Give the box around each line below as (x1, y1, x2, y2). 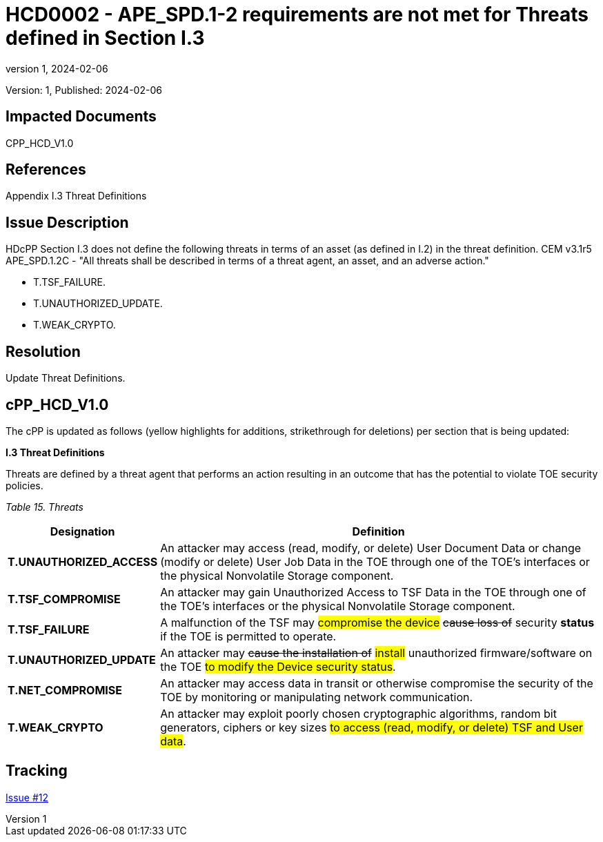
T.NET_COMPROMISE (8, 683, 123, 697)
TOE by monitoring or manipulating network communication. (160, 689, 473, 704)
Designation (50, 524, 115, 538)
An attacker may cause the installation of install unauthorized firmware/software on (160, 645, 593, 660)
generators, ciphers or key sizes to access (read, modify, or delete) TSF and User (160, 720, 583, 734)
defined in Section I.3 (6, 26, 205, 50)
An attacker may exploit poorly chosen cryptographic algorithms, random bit (160, 706, 557, 721)
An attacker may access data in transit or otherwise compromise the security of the (160, 676, 593, 690)
